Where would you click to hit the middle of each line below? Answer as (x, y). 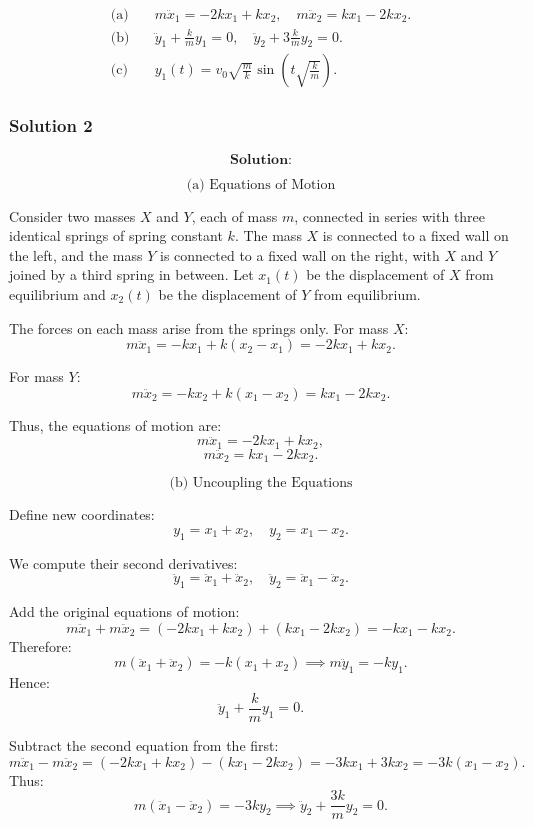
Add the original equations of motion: (124, 611)
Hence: (29, 682)
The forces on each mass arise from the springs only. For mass (199, 327)
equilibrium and (57, 294)
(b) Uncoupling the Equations (261, 483)
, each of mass (234, 215)
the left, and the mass (76, 254)
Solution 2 (51, 125)
